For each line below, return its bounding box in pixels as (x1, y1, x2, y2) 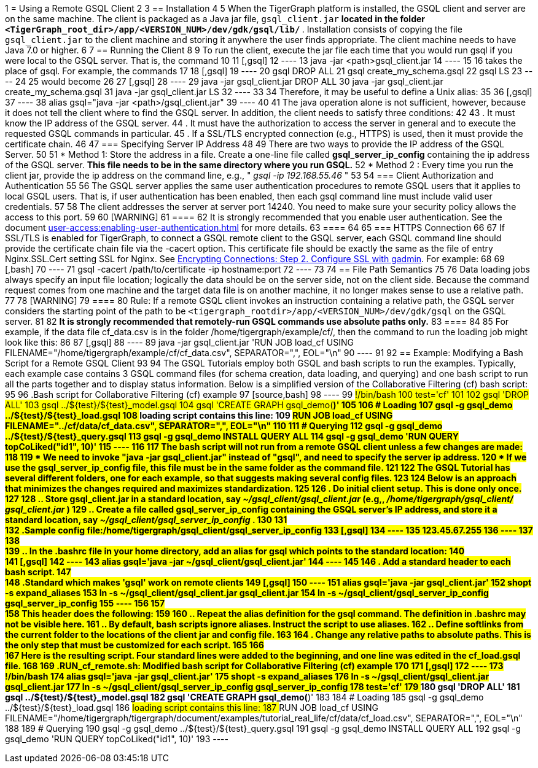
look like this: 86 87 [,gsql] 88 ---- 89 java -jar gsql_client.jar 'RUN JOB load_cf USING (5, 337, 354, 347)
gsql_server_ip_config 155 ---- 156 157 (5, 598, 165, 608)
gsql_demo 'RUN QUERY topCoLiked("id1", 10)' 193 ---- (5, 734, 228, 744)
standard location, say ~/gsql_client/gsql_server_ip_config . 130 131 (5, 514, 287, 525)
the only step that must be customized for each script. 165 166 (5, 640, 264, 650)
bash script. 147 (5, 567, 71, 577)
